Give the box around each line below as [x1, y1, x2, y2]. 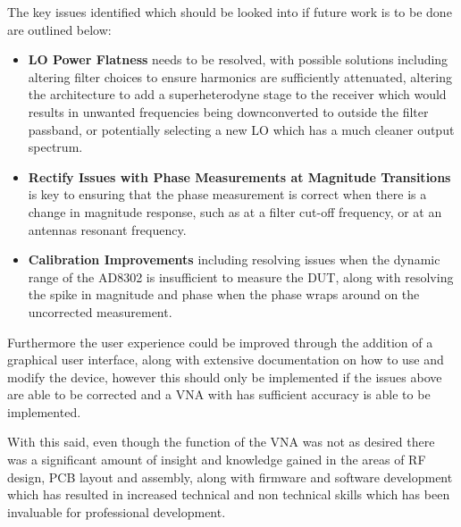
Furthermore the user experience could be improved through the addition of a [7, 332, 433, 351]
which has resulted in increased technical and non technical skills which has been [7, 485, 450, 504]
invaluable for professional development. [7, 502, 226, 521]
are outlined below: [7, 20, 112, 38]
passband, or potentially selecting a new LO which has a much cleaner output [28, 120, 455, 138]
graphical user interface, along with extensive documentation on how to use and [7, 350, 444, 369]
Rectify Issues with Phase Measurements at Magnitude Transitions [28, 167, 451, 186]
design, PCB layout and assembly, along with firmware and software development [7, 467, 453, 486]
